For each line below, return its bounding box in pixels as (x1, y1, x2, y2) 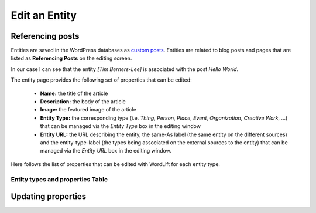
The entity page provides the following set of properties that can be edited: (11, 76, 193, 83)
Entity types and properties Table (11, 175, 108, 183)
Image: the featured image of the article (40, 106, 137, 113)
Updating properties (11, 191, 87, 202)
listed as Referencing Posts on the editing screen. (11, 55, 132, 62)
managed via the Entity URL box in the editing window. (40, 147, 172, 154)
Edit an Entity (11, 9, 77, 22)
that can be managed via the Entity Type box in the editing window (40, 123, 201, 130)
